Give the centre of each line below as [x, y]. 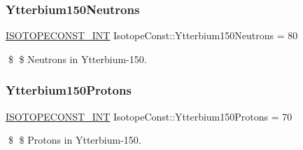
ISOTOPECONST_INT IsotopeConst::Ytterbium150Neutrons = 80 [152, 35]
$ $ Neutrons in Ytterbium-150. [77, 59]
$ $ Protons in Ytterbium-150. [75, 140]
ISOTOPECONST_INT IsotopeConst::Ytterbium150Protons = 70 [149, 116]
